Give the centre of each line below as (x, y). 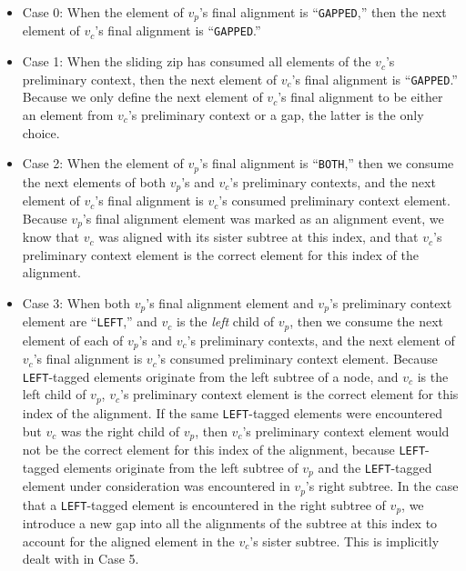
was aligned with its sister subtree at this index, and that (258, 237)
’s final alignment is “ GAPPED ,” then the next (323, 12)
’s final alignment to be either (360, 97)
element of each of (73, 340)
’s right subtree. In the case (382, 486)
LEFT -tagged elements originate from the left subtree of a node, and (210, 376)
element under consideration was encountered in (156, 486)
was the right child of (120, 431)
